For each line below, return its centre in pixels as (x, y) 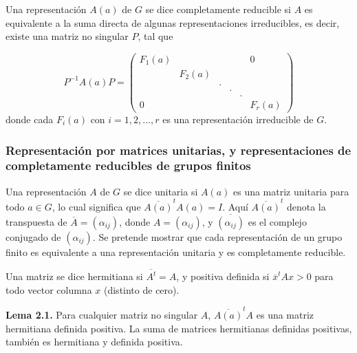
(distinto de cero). (141, 289)
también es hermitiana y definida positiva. (94, 342)
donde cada (30, 119)
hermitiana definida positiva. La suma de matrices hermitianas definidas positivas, (179, 328)
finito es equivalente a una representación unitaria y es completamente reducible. (176, 252)
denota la (306, 207)
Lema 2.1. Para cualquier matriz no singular (102, 315)
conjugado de (33, 236)
